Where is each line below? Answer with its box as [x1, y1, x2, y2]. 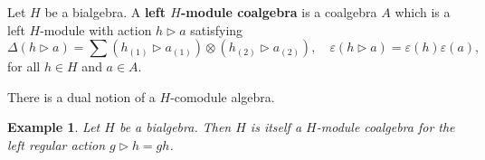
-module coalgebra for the [316, 118, 455, 136]
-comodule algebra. [170, 87, 275, 106]
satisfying [190, 20, 243, 39]
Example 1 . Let [7, 118, 100, 136]
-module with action [40, 20, 152, 39]
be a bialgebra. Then [119, 118, 232, 136]
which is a [395, 3, 451, 21]
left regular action [7, 135, 106, 154]
